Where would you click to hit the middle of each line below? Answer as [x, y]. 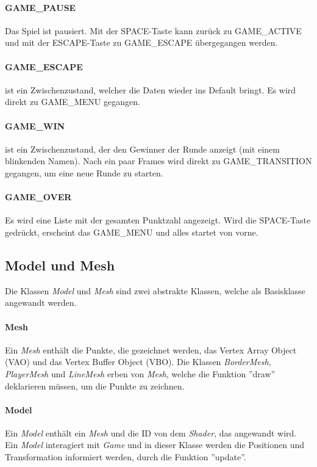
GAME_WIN [35, 125]
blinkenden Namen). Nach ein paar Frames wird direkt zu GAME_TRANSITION [158, 161]
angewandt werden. [41, 302]
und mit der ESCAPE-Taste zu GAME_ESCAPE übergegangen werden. [141, 42]
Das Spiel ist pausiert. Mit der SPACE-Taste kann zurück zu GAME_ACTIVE [153, 30]
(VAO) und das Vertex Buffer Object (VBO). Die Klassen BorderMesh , [138, 362]
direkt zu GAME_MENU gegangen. [73, 102]
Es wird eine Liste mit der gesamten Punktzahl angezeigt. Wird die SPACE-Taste [158, 220]
